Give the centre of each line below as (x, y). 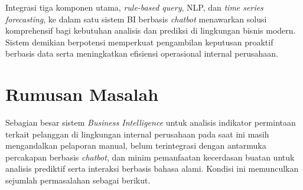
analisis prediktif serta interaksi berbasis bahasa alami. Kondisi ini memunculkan (152, 168)
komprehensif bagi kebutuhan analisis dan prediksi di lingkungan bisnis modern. (151, 30)
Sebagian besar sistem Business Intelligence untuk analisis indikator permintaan (151, 122)
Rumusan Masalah (82, 94)
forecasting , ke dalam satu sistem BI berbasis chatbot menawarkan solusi (136, 19)
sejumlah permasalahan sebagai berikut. (78, 180)
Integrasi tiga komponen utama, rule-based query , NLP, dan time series (134, 7)
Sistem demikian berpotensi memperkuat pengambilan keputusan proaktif (139, 42)
